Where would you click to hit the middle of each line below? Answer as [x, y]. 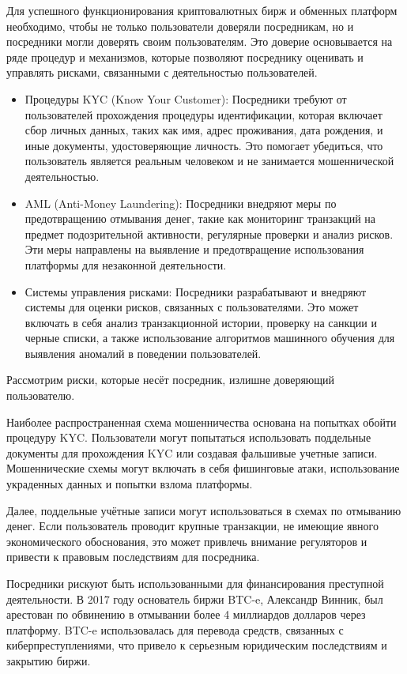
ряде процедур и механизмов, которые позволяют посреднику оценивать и [185, 56]
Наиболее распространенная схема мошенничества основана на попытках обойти [202, 422]
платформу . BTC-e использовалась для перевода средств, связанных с [175, 629]
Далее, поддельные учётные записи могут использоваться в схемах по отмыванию [204, 510]
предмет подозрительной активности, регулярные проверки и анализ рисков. [209, 233]
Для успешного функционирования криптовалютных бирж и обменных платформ [202, 10]
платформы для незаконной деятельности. [126, 264]
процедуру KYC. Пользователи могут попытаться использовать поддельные [189, 437]
